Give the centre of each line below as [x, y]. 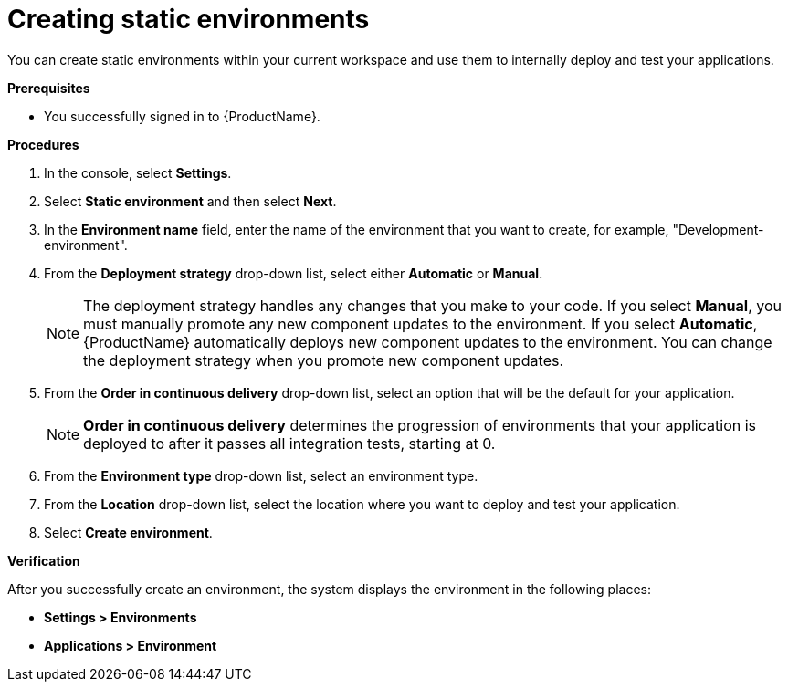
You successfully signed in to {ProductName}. [182, 116]
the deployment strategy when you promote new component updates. [324, 360]
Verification [44, 560]
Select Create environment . [128, 532]
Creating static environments [189, 19]
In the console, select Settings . [138, 172]
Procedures [43, 144]
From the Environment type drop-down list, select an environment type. [261, 475]
